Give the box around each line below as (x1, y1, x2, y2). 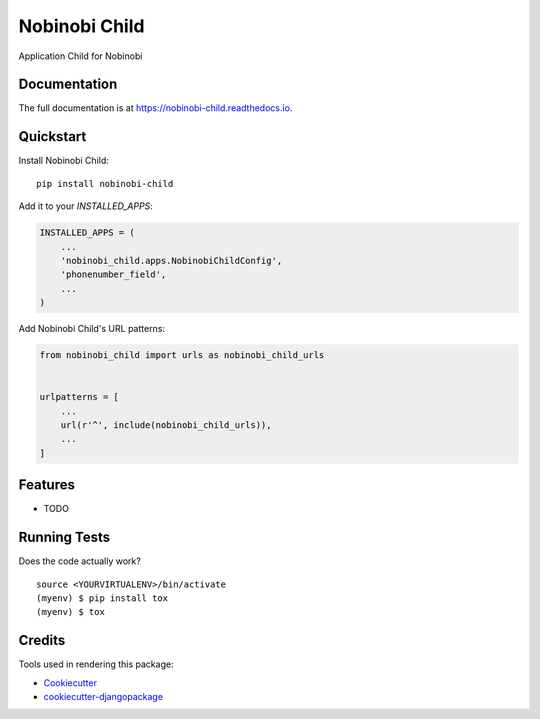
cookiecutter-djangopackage (43, 691, 164, 703)
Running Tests (18, 529, 110, 546)
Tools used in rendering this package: (18, 658, 174, 670)
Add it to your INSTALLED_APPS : (18, 200, 154, 212)
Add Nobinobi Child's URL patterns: (18, 323, 165, 335)
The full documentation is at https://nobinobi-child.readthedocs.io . (18, 102, 293, 114)
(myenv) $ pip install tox (36, 592, 169, 604)
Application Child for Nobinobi (18, 50, 143, 62)
